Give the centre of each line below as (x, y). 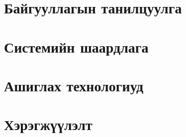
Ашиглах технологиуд (74, 85)
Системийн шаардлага (76, 46)
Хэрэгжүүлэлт (48, 124)
